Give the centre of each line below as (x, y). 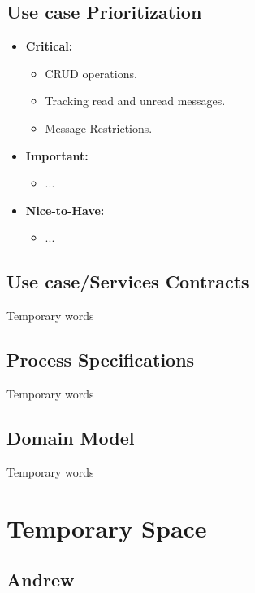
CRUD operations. (91, 73)
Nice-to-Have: (65, 210)
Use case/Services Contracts (128, 281)
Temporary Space (107, 527)
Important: (57, 155)
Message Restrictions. (99, 127)
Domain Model (71, 437)
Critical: (49, 46)
